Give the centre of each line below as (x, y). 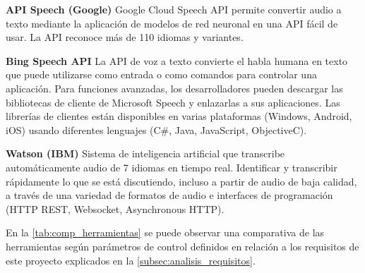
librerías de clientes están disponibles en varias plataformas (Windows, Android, (179, 116)
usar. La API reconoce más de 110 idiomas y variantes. (125, 37)
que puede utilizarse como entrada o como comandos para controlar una (161, 74)
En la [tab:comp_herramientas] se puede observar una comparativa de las (165, 232)
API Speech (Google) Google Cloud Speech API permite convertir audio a (174, 9)
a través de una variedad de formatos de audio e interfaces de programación (169, 195)
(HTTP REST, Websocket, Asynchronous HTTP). (115, 208)
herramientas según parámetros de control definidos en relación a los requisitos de (182, 246)
